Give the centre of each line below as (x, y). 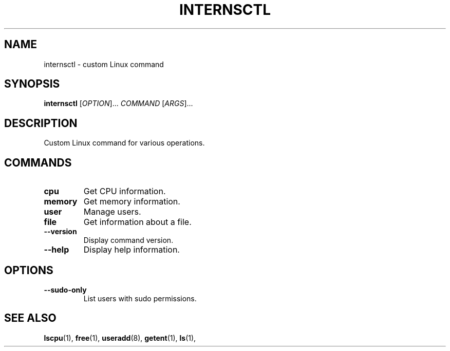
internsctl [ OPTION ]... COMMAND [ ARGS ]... (118, 104)
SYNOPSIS (32, 84)
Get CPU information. (125, 191)
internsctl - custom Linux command (104, 64)
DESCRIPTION (41, 123)
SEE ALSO (30, 318)
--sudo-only (65, 290)
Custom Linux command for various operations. (124, 143)
